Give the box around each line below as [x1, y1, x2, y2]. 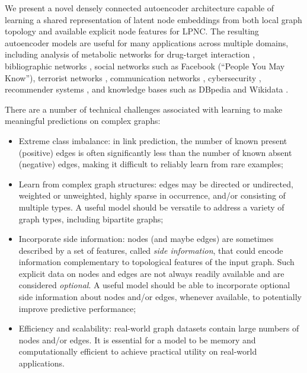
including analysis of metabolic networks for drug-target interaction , [5, 48, 255, 60]
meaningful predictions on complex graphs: [5, 114, 161, 127]
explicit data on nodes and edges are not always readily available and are [18, 267, 284, 279]
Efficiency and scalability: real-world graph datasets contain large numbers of [18, 322, 299, 334]
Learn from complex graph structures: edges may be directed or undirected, [18, 177, 293, 190]
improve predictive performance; [18, 302, 136, 314]
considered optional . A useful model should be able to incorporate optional [18, 279, 290, 291]
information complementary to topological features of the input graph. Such [18, 256, 295, 268]
